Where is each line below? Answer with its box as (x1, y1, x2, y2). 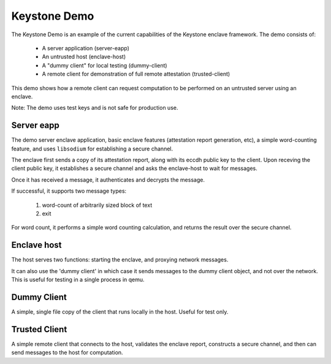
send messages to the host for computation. (11, 349, 123, 356)
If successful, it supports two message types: (11, 187, 127, 195)
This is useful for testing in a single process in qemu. (11, 276, 145, 283)
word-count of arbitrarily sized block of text (42, 201, 153, 209)
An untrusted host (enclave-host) (42, 53, 126, 61)
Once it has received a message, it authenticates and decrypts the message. (11, 176, 205, 184)
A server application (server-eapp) (42, 44, 130, 52)
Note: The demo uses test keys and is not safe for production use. (11, 104, 178, 112)
